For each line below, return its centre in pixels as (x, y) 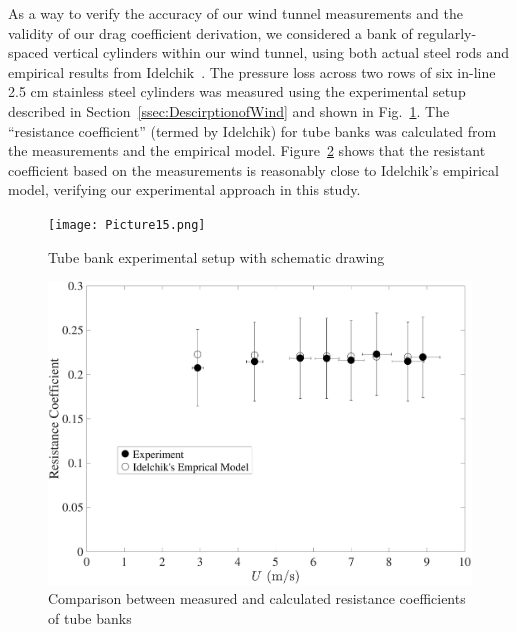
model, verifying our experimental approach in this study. (184, 189)
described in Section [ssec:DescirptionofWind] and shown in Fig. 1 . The (229, 110)
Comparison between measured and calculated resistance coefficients (257, 598)
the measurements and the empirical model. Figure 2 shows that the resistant (247, 150)
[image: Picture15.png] (127, 224)
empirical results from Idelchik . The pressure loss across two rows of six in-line (252, 71)
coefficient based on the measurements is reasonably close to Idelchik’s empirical (253, 169)
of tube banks (90, 617)
